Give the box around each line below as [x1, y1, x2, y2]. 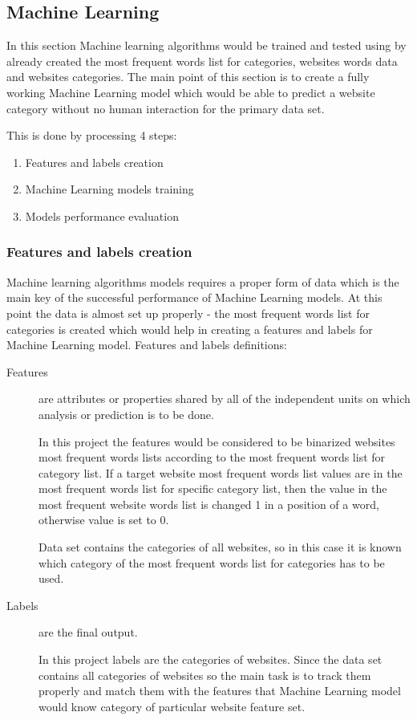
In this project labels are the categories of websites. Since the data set [38, 651, 383, 668]
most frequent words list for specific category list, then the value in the [38, 480, 387, 497]
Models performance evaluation [25, 207, 179, 224]
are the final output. [38, 624, 138, 641]
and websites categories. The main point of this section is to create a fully [6, 68, 370, 85]
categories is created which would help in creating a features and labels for [6, 320, 373, 337]
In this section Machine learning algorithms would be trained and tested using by [6, 37, 407, 54]
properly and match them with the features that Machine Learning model [38, 682, 401, 699]
